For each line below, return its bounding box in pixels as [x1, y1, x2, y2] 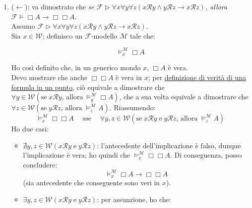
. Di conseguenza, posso [170, 150, 242, 160]
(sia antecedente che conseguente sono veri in [23, 177, 160, 188]
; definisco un [42, 30, 83, 41]
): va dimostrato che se [24, 1, 94, 11]
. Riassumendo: [109, 102, 156, 113]
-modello [91, 30, 118, 41]
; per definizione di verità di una [148, 72, 246, 82]
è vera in [116, 72, 142, 82]
